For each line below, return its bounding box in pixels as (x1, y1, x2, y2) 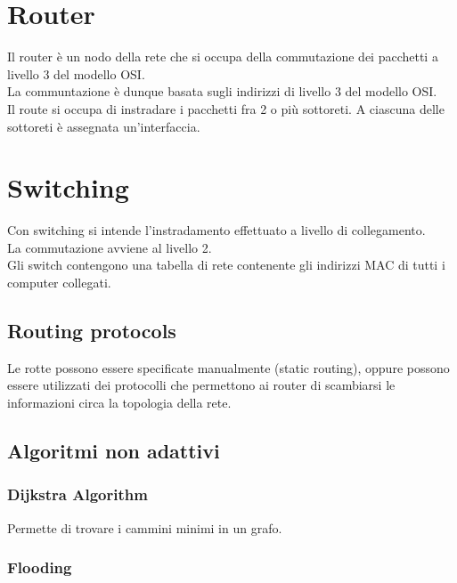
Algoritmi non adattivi (7, 436, 220, 464)
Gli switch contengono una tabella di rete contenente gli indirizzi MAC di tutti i (7, 255, 445, 274)
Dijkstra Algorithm (7, 483, 148, 506)
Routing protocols (7, 316, 176, 344)
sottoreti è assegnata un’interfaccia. (7, 117, 200, 135)
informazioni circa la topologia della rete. (7, 393, 232, 411)
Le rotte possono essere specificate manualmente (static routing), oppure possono (7, 358, 450, 377)
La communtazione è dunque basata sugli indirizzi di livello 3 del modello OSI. (7, 82, 437, 101)
